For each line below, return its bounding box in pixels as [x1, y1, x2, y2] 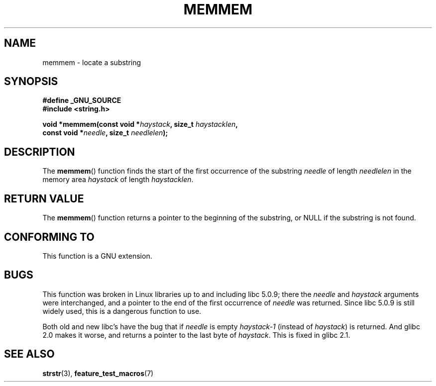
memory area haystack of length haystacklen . [42, 175, 194, 184]
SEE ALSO [4, 348, 55, 361]
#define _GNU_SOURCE [42, 96, 121, 105]
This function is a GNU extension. [42, 251, 152, 260]
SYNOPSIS [4, 75, 58, 88]
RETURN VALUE [4, 192, 84, 205]
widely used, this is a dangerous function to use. [42, 306, 202, 315]
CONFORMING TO [4, 230, 95, 243]
